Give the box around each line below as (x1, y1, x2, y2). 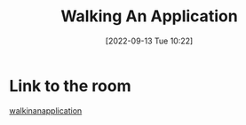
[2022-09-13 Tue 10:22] (105, 35, 194, 46)
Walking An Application (60, 6, 238, 27)
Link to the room (9, 75, 131, 96)
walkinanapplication (9, 105, 83, 116)
